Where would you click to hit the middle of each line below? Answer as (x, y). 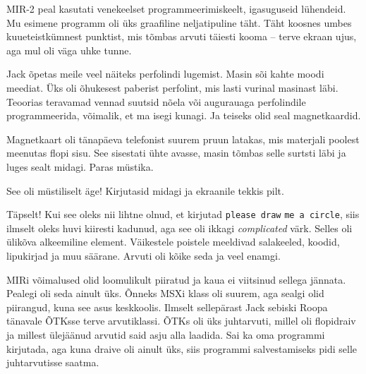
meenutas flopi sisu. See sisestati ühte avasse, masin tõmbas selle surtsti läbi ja (176, 153)
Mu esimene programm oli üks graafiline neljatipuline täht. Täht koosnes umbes (179, 22)
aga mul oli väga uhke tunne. (69, 50)
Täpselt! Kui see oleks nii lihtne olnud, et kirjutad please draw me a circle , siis (183, 214)
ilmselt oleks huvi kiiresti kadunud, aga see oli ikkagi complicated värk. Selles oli (179, 228)
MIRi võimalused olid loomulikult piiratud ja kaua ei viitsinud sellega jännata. (176, 279)
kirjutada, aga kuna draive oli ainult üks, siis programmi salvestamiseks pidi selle (182, 348)
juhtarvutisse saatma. (53, 362)
